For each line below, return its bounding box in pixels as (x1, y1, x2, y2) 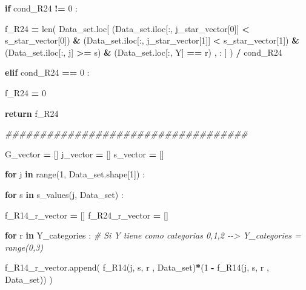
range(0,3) (5, 240, 44, 253)
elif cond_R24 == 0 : (5, 66, 90, 79)
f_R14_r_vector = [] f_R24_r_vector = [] (5, 208, 168, 221)
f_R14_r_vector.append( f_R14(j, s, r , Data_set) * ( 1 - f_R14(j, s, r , (5, 261, 269, 274)
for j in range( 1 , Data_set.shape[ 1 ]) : (5, 168, 145, 180)
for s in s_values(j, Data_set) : (5, 188, 124, 200)
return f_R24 (5, 107, 59, 119)
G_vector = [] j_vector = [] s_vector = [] (5, 147, 164, 160)
